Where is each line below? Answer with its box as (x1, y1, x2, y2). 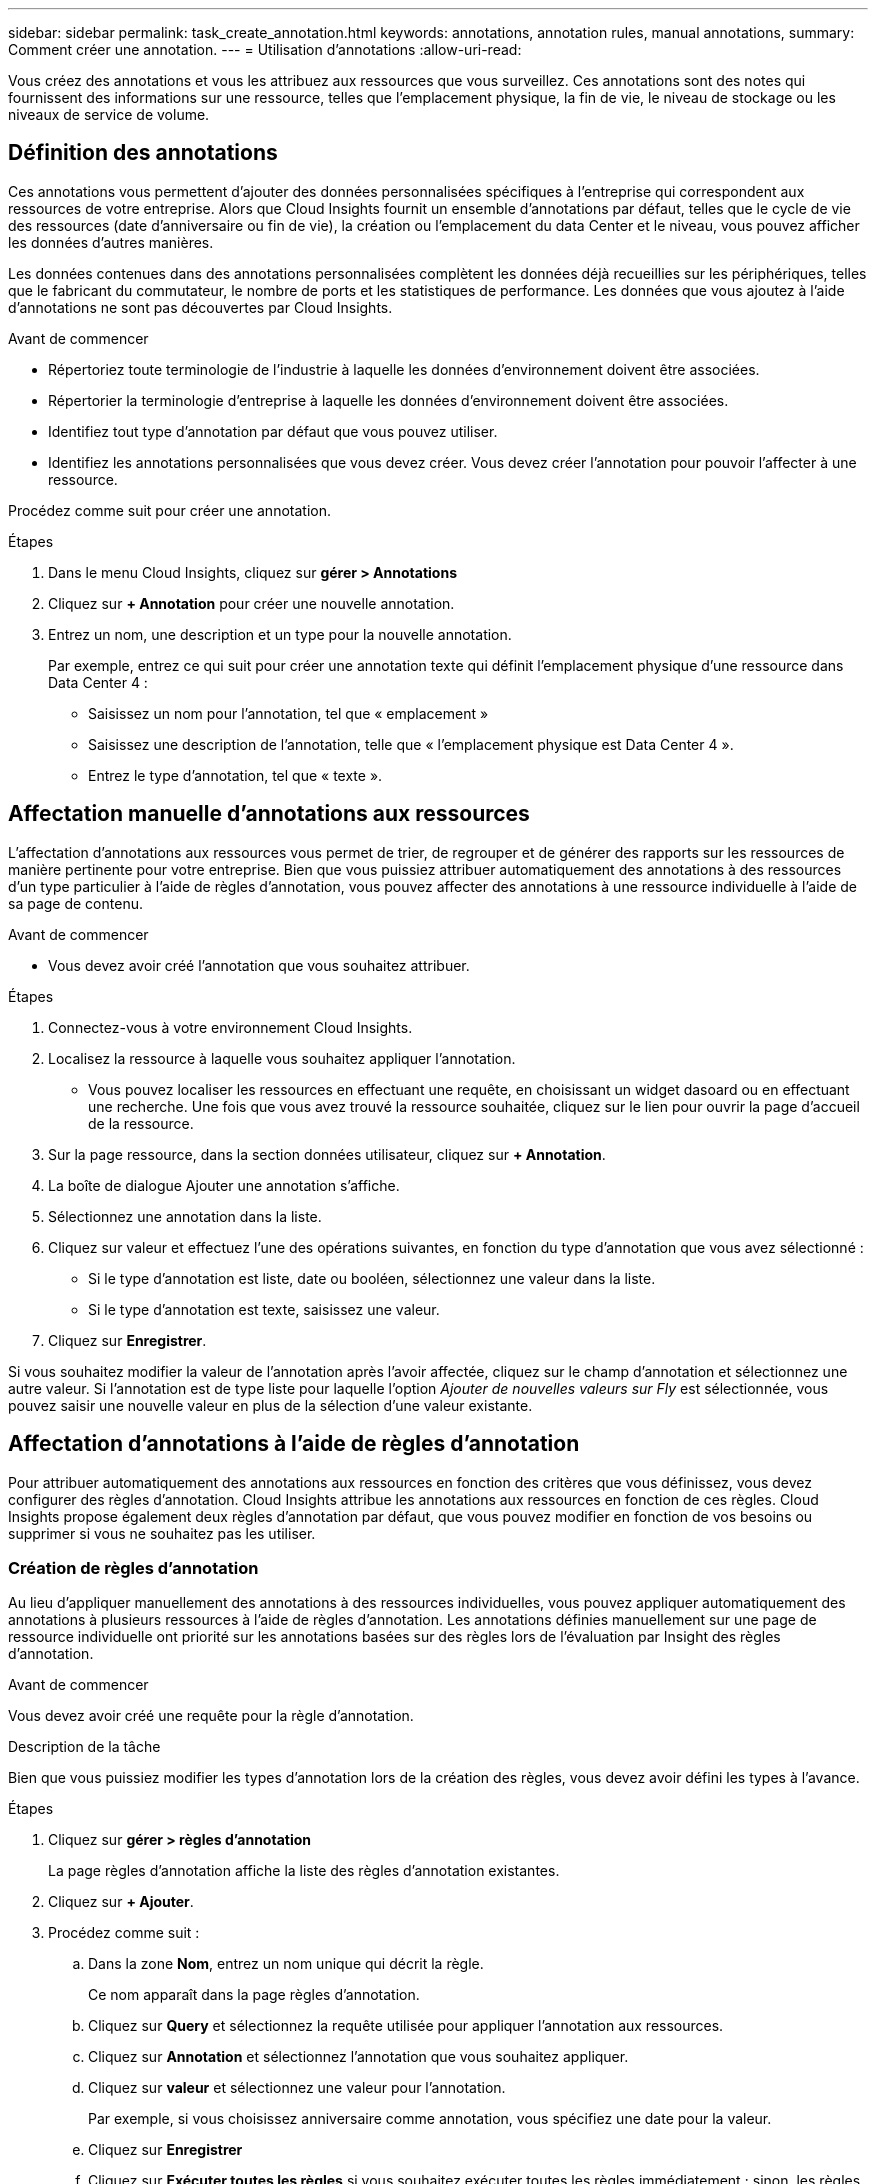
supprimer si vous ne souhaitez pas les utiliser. (8, 1524, 316, 1542)
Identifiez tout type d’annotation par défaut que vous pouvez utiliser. (48, 422, 498, 440)
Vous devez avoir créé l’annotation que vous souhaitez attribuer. (48, 956, 470, 974)
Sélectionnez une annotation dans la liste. (48, 1207, 322, 1225)
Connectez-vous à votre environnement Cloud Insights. (48, 1018, 413, 1036)
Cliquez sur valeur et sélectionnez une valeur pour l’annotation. (88, 2079, 506, 2097)
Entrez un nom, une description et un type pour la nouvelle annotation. (48, 625, 512, 643)
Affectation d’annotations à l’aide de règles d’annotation (8, 1431, 580, 1457)
